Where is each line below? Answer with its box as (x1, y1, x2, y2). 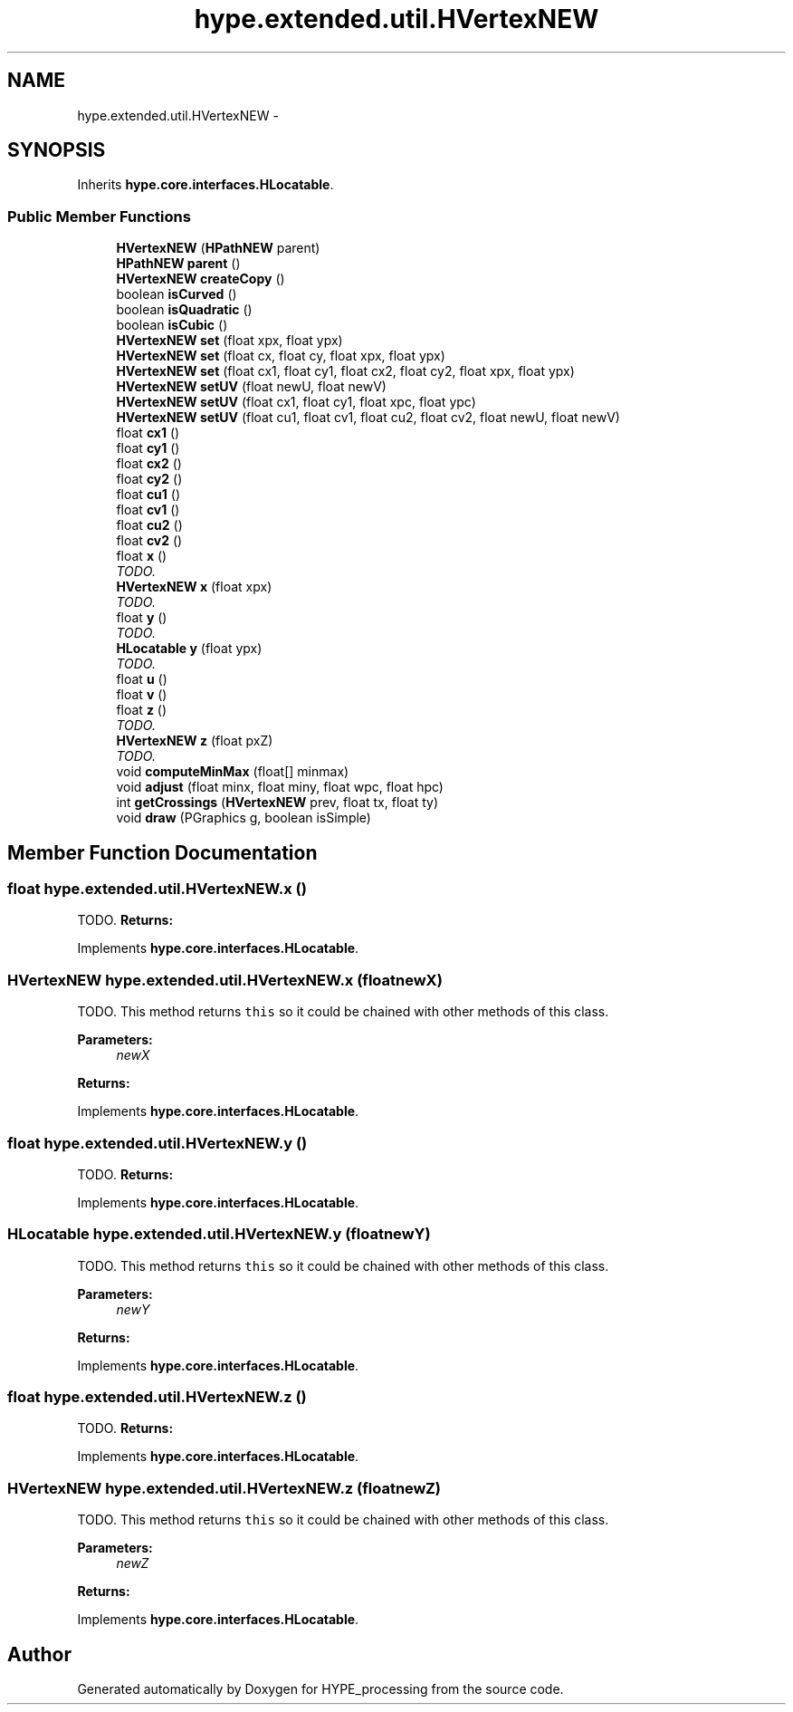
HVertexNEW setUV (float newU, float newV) (116, 379, 387, 395)
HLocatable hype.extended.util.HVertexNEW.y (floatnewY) (7, 1225, 431, 1244)
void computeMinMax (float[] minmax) (116, 764, 349, 780)
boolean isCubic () (116, 317, 228, 333)
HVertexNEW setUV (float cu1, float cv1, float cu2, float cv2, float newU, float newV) (116, 409, 620, 426)
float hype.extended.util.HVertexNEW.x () (7, 880, 307, 899)
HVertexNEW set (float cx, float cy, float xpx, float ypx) (116, 348, 445, 364)
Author (7, 1642, 72, 1666)
